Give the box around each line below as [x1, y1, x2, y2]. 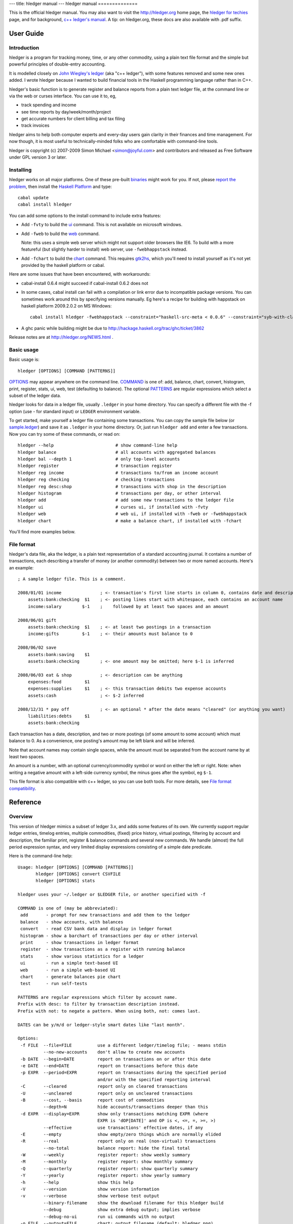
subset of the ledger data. [9, 392, 61, 399]
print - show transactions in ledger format [20, 940, 139, 945]
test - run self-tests [20, 981, 87, 987]
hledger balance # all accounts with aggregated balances [18, 449, 216, 455]
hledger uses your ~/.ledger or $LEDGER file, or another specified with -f [18, 892, 206, 897]
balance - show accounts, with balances [20, 919, 124, 925]
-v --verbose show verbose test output [20, 1193, 160, 1199]
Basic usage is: [9, 356, 40, 362]
